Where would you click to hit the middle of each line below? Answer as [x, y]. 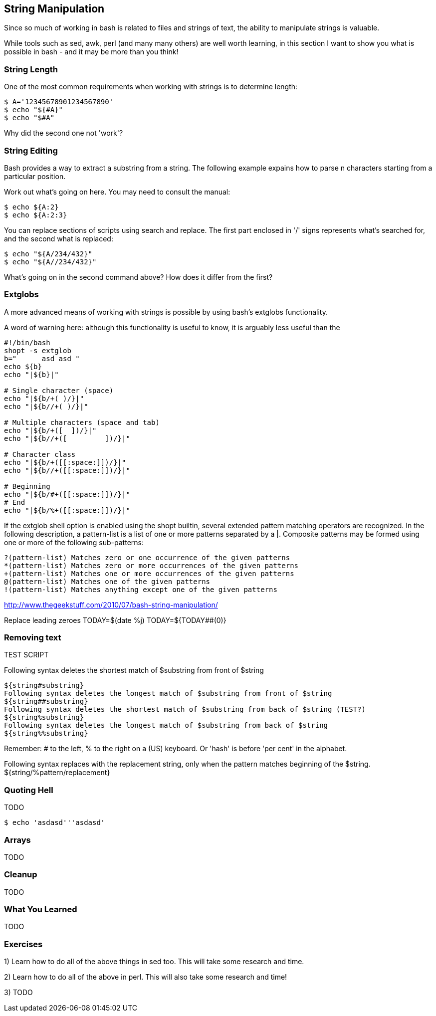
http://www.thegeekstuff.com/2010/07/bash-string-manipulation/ [111, 605]
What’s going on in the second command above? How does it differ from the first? [138, 277]
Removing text [33, 638]
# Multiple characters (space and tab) [82, 422]
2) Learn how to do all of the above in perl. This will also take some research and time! [146, 977]
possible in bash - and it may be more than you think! [91, 52]
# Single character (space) [59, 390]
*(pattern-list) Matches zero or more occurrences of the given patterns [151, 565]
